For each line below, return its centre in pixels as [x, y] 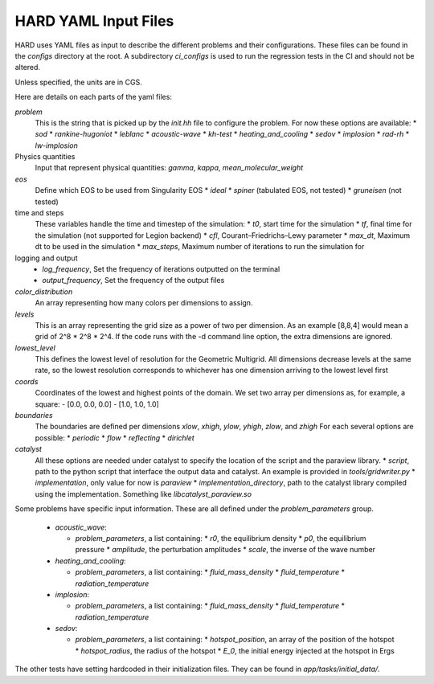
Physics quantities [45, 157]
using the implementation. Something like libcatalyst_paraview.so [143, 494]
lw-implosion [56, 145]
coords [27, 381]
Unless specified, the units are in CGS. [78, 82]
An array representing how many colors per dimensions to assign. [144, 303]
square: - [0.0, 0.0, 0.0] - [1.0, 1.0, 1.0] [97, 404]
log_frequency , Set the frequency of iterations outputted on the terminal [161, 268]
